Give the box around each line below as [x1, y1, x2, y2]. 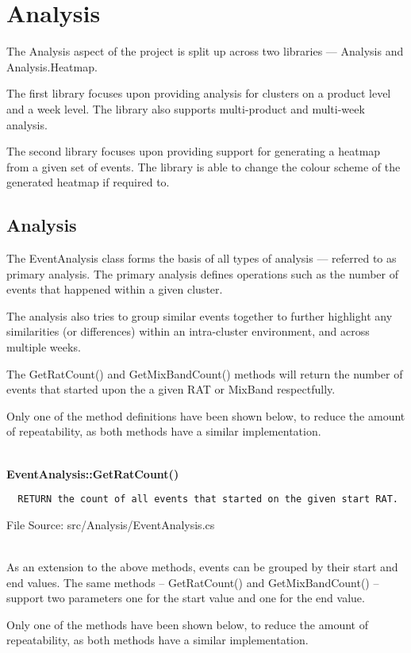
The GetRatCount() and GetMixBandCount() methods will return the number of [6, 365, 403, 382]
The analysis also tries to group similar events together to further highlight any [6, 307, 393, 324]
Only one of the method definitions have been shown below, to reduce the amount [6, 407, 405, 424]
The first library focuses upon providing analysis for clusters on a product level [6, 85, 391, 102]
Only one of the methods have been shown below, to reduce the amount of [6, 616, 368, 632]
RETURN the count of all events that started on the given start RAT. [17, 494, 398, 505]
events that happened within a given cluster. [6, 281, 223, 298]
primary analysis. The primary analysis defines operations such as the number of [6, 265, 398, 282]
